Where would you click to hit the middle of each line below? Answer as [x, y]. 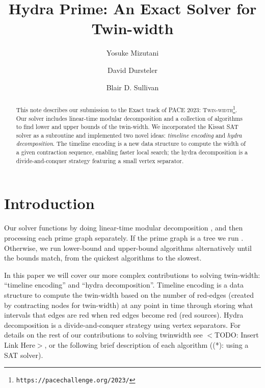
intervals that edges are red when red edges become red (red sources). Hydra [124, 315]
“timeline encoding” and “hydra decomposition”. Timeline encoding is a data [124, 285]
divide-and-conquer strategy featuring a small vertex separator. [100, 160]
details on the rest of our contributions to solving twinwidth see [103, 335]
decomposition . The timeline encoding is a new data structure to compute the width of [131, 144]
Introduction [49, 203]
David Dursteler [132, 70]
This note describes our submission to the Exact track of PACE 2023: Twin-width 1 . [127, 109]
